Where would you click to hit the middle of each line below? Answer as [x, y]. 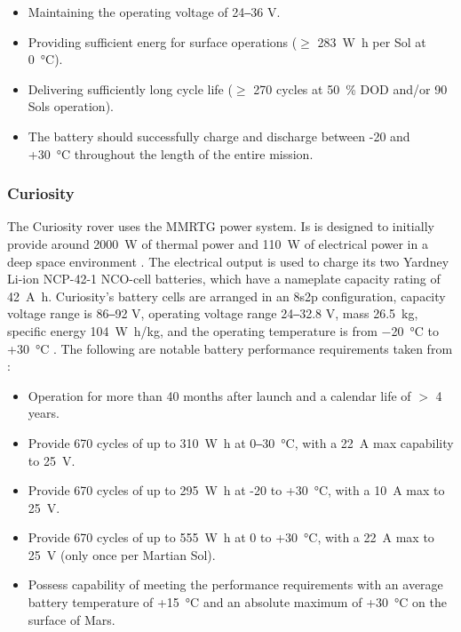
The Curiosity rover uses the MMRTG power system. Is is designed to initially [221, 226]
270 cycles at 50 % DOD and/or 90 [350, 88]
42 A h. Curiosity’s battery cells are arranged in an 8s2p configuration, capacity [227, 296]
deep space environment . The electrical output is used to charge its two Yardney [228, 261]
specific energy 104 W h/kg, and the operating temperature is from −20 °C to [223, 330]
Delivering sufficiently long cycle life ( [130, 88]
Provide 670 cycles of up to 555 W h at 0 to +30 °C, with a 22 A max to [231, 537]
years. [44, 413]
